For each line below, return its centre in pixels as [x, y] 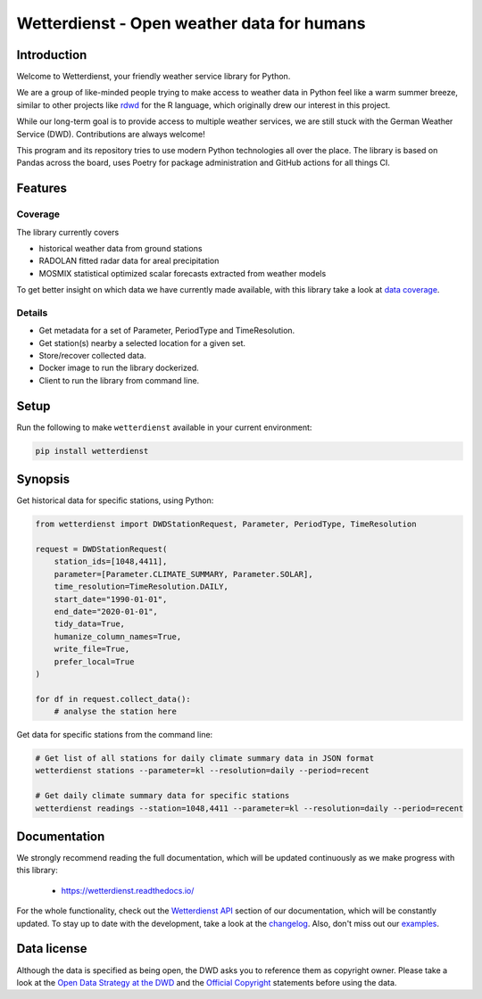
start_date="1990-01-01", [111, 599]
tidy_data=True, [89, 624]
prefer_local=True [94, 661]
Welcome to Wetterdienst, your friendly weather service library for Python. [154, 77]
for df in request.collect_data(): [113, 699]
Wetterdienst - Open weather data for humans [191, 23]
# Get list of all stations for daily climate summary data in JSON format [205, 759]
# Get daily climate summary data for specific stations [162, 796]
